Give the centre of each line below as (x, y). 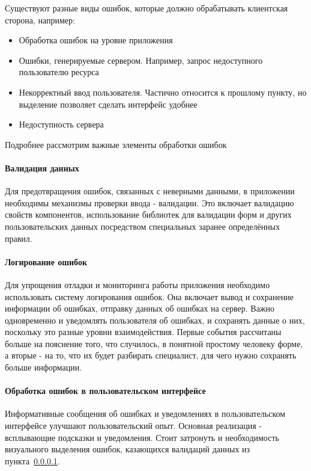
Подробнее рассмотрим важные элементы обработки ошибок (116, 144)
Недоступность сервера (61, 124)
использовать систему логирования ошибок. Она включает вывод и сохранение (149, 296)
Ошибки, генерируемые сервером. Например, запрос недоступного (141, 60)
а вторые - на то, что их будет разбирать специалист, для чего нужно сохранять (151, 355)
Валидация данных (42, 168)
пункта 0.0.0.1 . (32, 460)
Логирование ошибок (46, 261)
